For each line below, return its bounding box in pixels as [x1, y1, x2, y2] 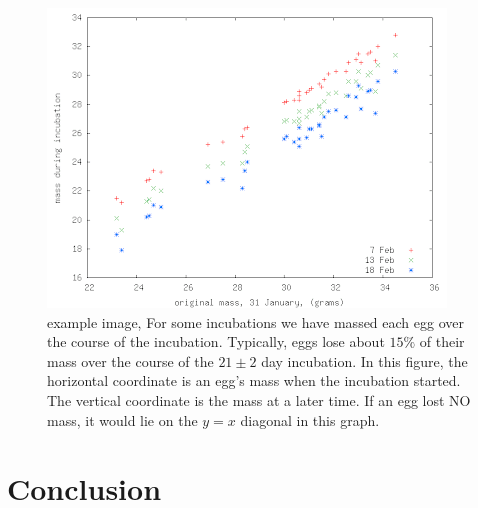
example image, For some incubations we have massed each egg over [47, 311, 464, 332]
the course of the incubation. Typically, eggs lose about [47, 331, 385, 352]
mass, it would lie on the [47, 409, 198, 430]
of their [419, 331, 465, 352]
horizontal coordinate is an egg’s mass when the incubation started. [47, 370, 461, 391]
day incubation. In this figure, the [261, 350, 468, 371]
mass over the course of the [47, 350, 214, 371]
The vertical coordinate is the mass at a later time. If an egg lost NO [47, 389, 471, 410]
